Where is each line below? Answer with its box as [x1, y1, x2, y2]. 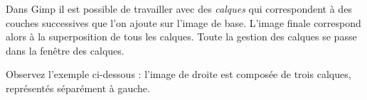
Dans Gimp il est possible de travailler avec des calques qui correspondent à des [6, 1, 352, 16]
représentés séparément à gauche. [6, 80, 150, 95]
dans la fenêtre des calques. [6, 43, 124, 57]
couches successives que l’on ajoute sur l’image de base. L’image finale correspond [6, 15, 361, 30]
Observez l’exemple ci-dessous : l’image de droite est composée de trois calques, [6, 67, 351, 82]
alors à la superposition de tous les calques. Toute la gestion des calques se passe [6, 29, 357, 44]
